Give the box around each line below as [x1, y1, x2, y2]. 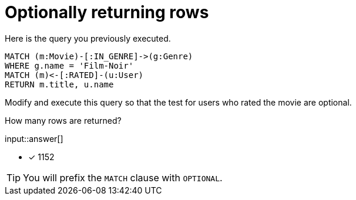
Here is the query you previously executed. [5, 33, 171, 43]
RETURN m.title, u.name [5, 79, 114, 89]
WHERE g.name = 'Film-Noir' [5, 60, 134, 70]
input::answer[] [5, 133, 63, 144]
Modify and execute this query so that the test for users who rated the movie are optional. [5, 97, 352, 107]
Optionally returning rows [5, 2, 209, 22]
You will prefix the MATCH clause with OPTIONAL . [23, 171, 223, 184]
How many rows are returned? [5, 115, 122, 126]
